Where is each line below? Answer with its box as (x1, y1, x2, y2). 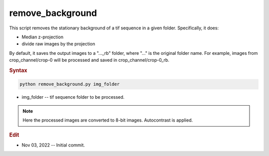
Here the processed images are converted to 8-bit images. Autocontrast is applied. (22, 117, 193, 123)
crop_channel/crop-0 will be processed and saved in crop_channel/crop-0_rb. (9, 57, 169, 63)
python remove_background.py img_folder (19, 81, 120, 87)
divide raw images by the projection (21, 41, 96, 47)
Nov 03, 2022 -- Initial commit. (21, 142, 85, 148)
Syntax (9, 67, 27, 74)
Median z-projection (21, 34, 64, 40)
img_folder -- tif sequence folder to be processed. (21, 94, 125, 100)
